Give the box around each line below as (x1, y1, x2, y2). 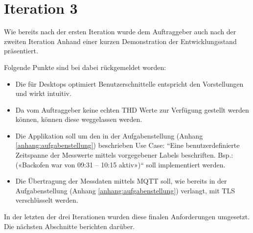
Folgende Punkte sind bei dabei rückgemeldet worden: (4, 62, 166, 72)
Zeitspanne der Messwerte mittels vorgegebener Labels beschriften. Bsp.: (15, 150, 233, 160)
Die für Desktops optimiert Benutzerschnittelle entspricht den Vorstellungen (15, 78, 244, 89)
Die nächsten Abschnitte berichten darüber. (4, 221, 135, 231)
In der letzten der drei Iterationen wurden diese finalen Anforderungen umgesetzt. (4, 211, 250, 222)
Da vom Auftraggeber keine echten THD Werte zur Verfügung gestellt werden (15, 104, 249, 115)
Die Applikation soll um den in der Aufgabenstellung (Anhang (15, 130, 203, 140)
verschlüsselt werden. (15, 195, 78, 205)
